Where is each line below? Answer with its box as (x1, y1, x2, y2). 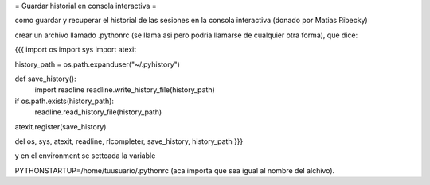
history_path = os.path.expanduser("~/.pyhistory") (14, 60, 181, 69)
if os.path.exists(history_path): (14, 96, 115, 106)
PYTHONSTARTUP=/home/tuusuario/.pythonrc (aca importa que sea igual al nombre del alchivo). (14, 165, 335, 175)
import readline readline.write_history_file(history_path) (34, 85, 215, 94)
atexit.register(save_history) (14, 121, 107, 131)
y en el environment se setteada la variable (14, 151, 156, 160)
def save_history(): (14, 74, 77, 83)
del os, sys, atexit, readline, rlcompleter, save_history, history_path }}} (14, 136, 244, 146)
